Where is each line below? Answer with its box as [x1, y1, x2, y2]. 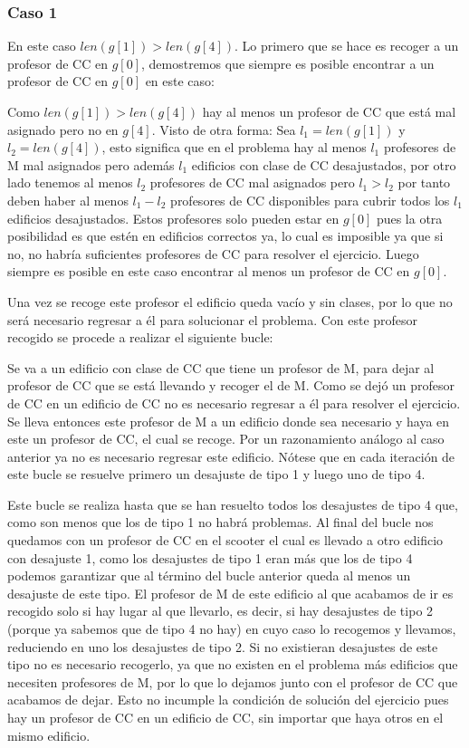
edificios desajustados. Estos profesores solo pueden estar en [7, 208, 340, 227]
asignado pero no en [7, 120, 119, 139]
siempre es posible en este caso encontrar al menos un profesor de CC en [7, 262, 410, 281]
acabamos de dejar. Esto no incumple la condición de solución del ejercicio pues [7, 690, 449, 709]
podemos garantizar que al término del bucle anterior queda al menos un [7, 566, 411, 585]
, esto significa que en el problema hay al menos [101, 138, 367, 157]
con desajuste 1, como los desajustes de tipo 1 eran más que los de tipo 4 [7, 548, 413, 567]
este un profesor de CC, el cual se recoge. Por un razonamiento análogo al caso [7, 429, 445, 448]
